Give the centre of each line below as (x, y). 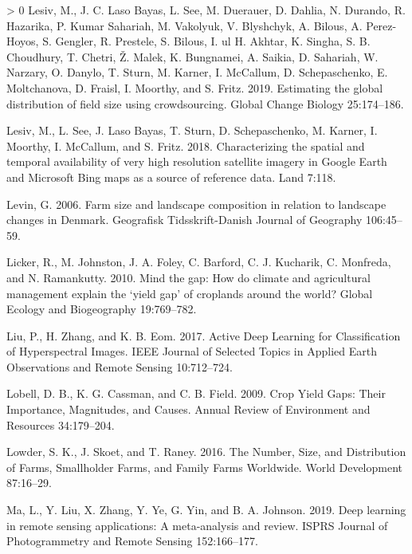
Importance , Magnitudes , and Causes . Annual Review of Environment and (188, 409)
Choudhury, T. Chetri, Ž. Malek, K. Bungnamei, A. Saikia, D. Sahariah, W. (192, 56)
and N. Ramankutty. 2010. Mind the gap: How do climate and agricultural (188, 277)
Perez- (381, 25)
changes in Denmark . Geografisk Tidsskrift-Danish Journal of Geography (184, 220)
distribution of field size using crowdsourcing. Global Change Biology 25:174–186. (205, 103)
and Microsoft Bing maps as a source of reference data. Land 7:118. (171, 177)
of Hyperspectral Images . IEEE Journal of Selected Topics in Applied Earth (192, 351)
